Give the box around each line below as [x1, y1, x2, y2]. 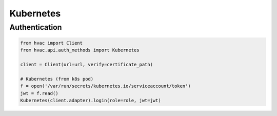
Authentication [9, 23, 62, 32]
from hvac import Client [20, 40, 83, 46]
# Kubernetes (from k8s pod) [20, 76, 94, 82]
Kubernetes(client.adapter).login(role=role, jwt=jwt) [20, 98, 161, 103]
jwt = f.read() [20, 90, 58, 96]
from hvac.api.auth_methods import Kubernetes [20, 47, 140, 53]
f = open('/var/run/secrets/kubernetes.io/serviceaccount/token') [20, 83, 191, 89]
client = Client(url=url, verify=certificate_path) [20, 62, 153, 67]
